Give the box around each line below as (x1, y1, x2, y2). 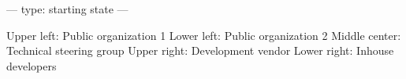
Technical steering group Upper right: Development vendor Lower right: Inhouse (6, 42, 394, 59)
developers (6, 57, 57, 74)
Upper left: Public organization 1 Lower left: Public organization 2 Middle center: (6, 27, 401, 43)
